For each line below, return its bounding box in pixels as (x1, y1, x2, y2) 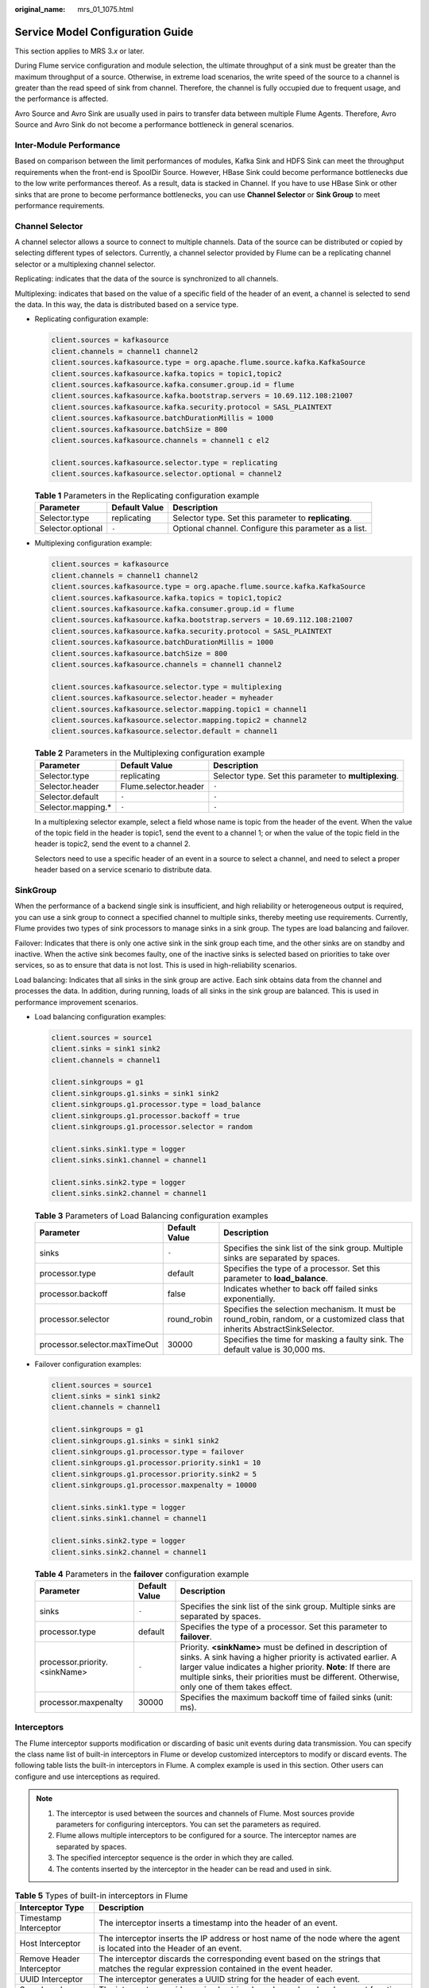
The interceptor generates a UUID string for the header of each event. (99, 1974, 361, 1985)
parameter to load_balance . (223, 1272, 329, 1283)
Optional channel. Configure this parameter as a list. (172, 523, 367, 534)
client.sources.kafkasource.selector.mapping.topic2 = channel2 (51, 716, 307, 724)
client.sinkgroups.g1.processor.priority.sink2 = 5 (51, 1470, 257, 1478)
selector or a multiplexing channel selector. (14, 259, 156, 269)
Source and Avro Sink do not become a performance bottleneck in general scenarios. (14, 120, 294, 130)
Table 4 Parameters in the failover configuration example (34, 1568, 249, 1579)
